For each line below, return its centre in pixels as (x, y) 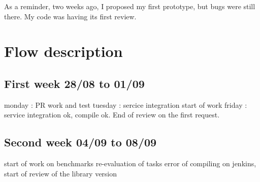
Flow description (63, 51)
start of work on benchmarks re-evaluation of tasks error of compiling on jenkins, (130, 163)
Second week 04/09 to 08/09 (80, 142)
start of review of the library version (61, 173)
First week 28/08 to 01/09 (74, 83)
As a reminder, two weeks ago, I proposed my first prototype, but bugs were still (130, 6)
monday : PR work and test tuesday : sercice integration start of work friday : (126, 104)
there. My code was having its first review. (70, 16)
